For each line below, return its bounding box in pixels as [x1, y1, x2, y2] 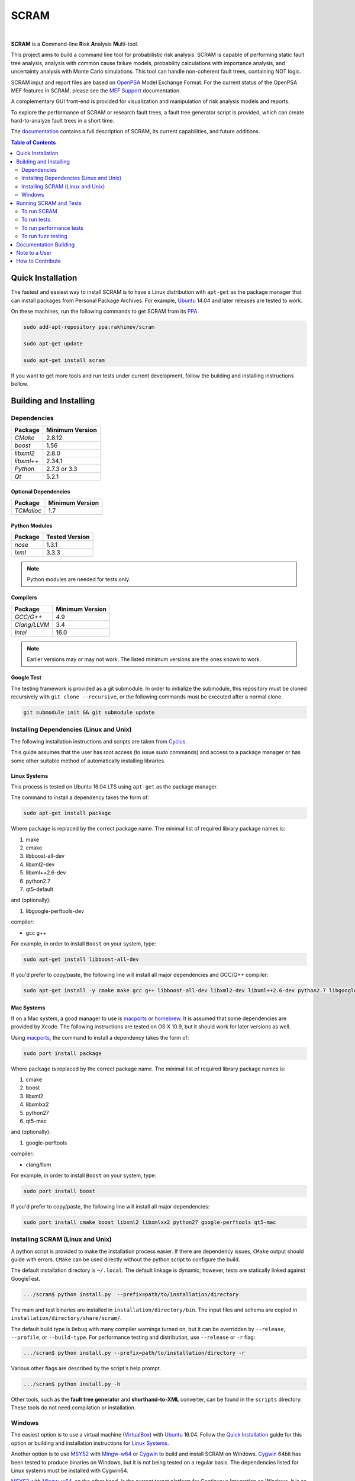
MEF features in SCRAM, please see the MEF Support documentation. [11, 86, 182, 94]
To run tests [21, 216, 50, 223]
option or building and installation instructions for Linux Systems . [11, 1440, 169, 1447]
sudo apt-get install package [23, 810, 111, 817]
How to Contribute [16, 258, 62, 265]
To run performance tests [21, 224, 84, 231]
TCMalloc [14, 507, 42, 515]
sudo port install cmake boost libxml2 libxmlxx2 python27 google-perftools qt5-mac [23, 1219, 276, 1226]
